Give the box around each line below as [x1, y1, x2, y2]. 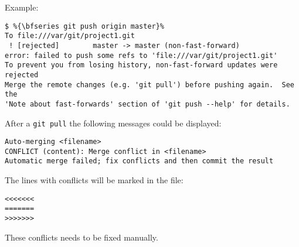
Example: [5, 1, 39, 13]
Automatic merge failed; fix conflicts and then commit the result [5, 157, 274, 166]
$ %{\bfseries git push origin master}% [5, 22, 165, 30]
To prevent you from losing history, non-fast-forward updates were [5, 61, 278, 70]
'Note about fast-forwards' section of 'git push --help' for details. [5, 100, 290, 108]
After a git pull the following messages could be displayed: [5, 116, 222, 129]
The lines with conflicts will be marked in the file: [5, 174, 184, 186]
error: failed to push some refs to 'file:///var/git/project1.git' [5, 51, 278, 60]
